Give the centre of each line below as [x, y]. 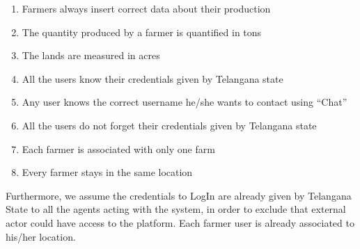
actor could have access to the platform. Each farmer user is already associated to [180, 222]
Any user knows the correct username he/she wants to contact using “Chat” [185, 102]
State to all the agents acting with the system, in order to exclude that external [176, 209]
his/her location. [41, 236]
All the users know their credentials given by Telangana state [152, 78]
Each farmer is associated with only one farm [118, 148]
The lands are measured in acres [91, 55]
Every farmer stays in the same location [107, 172]
